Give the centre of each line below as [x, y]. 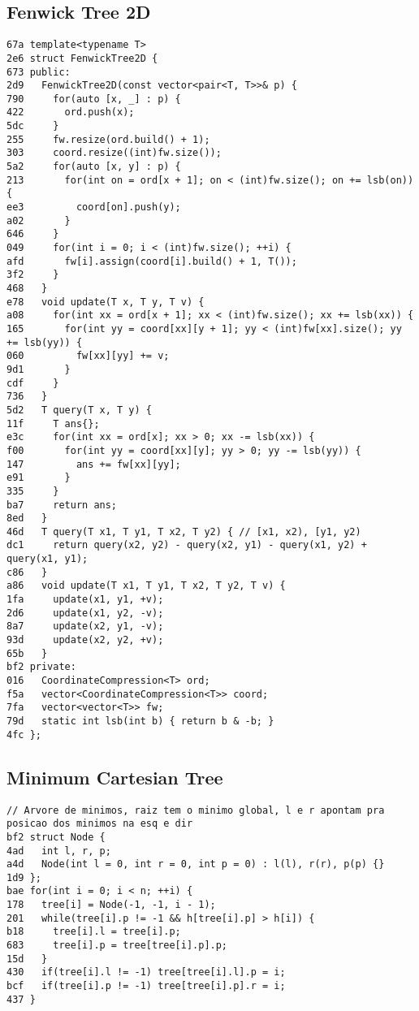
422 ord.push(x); [71, 112]
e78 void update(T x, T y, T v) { [106, 302]
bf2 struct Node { [56, 837]
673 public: [39, 72]
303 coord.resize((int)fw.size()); [114, 153]
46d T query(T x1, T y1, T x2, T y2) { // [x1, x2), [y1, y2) [184, 531]
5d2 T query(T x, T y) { [79, 410]
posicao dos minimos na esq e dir [100, 824]
